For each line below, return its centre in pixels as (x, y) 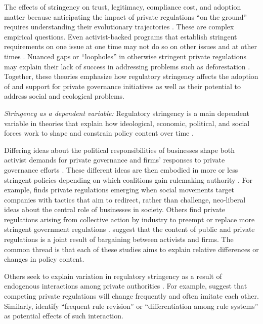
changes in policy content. (44, 259)
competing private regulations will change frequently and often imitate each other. (131, 296)
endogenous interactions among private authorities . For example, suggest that (126, 286)
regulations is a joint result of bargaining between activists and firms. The (119, 239)
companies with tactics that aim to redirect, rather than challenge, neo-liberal (125, 199)
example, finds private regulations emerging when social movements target (119, 190)
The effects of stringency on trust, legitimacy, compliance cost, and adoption (123, 7)
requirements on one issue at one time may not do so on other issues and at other (130, 46)
